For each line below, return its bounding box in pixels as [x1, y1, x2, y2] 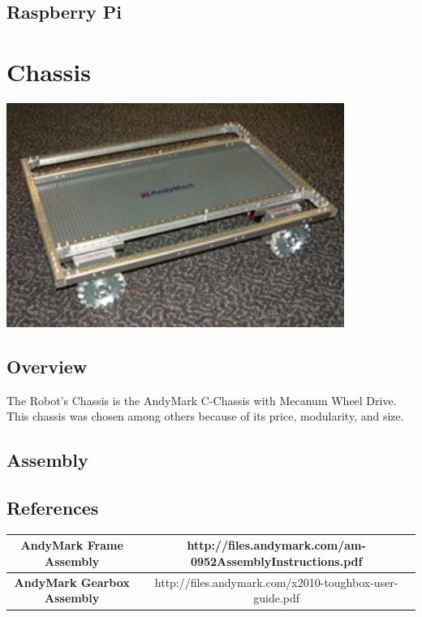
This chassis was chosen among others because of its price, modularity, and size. [6, 408, 404, 425]
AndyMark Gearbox [14, 573, 130, 590]
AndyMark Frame [20, 537, 123, 554]
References [6, 495, 99, 520]
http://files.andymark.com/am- [187, 537, 366, 554]
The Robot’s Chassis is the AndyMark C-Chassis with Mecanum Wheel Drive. [6, 391, 397, 408]
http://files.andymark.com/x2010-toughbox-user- [154, 573, 398, 590]
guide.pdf [253, 589, 300, 606]
